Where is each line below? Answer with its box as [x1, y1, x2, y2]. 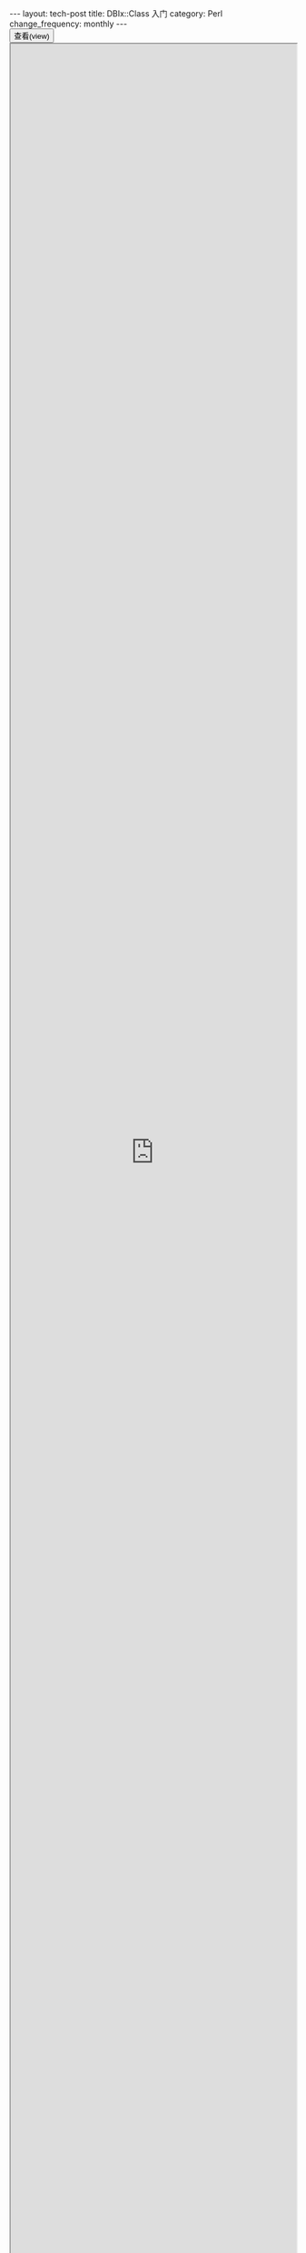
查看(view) [14, 32, 50, 41]
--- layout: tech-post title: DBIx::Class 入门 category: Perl [9, 8, 223, 19]
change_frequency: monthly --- [9, 18, 128, 29]
